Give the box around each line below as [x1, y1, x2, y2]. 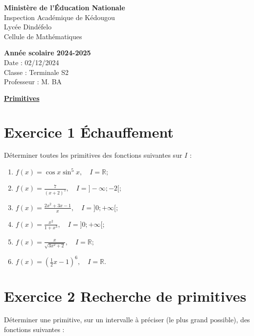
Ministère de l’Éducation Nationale [4, 2, 125, 12]
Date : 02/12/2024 [4, 57, 59, 67]
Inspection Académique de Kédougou [4, 12, 115, 22]
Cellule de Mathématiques [4, 31, 82, 41]
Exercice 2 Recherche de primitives [4, 286, 247, 306]
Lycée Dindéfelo [4, 22, 52, 32]
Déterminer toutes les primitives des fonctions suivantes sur [4, 150, 183, 160]
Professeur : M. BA [4, 76, 62, 87]
